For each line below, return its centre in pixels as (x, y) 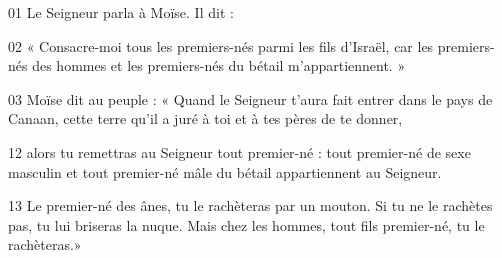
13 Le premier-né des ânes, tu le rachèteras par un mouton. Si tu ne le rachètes (250, 205)
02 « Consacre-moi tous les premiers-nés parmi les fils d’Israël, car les (221, 45)
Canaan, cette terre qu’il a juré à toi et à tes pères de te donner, (205, 118)
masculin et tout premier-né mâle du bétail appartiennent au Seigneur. (225, 171)
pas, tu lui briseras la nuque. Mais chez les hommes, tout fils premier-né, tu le (246, 224)
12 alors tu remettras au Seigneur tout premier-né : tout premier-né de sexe (239, 151)
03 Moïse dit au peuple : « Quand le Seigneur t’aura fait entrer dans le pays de (250, 98)
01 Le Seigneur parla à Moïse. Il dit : (121, 12)
